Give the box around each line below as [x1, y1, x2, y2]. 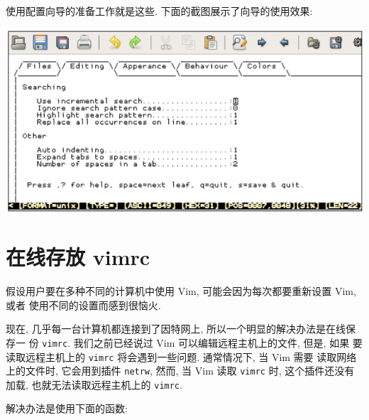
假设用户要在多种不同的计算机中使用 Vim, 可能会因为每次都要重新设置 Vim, [6, 284, 356, 298]
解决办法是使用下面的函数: [6, 401, 128, 416]
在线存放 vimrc [6, 242, 150, 271]
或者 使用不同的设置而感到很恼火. [6, 297, 161, 312]
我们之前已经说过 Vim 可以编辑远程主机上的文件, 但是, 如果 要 [73, 335, 363, 350]
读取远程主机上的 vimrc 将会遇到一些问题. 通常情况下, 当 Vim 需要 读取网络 [6, 349, 357, 364]
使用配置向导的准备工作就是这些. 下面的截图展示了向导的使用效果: [6, 4, 313, 18]
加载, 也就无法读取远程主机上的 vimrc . [6, 377, 182, 392]
